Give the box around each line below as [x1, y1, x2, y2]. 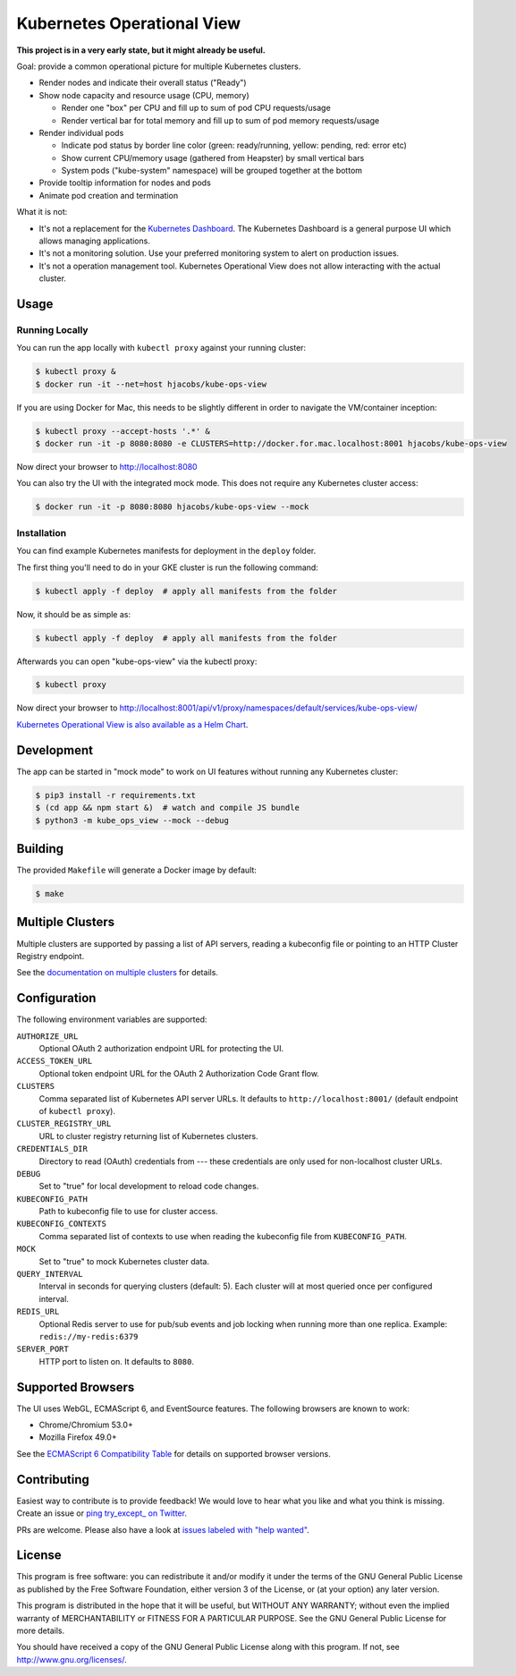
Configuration [16, 991, 97, 1006]
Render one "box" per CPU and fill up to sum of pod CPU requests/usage [61, 103, 331, 114]
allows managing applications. [38, 235, 151, 246]
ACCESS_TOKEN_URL [16, 1056, 93, 1067]
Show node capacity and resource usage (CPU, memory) [38, 89, 250, 100]
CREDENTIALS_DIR [16, 1144, 89, 1154]
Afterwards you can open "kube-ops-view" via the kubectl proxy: [16, 656, 258, 667]
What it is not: [16, 207, 68, 217]
